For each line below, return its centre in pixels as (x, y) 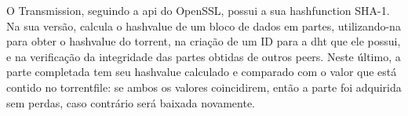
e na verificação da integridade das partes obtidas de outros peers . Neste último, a (204, 56)
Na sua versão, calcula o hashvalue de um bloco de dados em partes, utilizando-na (204, 25)
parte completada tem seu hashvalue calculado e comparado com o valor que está (202, 72)
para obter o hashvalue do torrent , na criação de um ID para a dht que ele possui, (204, 41)
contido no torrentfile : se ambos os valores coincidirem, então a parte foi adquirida (204, 87)
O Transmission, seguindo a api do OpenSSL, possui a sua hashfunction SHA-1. (198, 10)
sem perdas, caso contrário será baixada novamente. (131, 102)
